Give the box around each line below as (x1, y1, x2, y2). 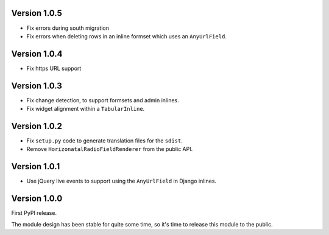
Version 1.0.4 (11, 49, 63, 59)
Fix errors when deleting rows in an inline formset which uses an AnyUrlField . (26, 32, 227, 40)
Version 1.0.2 (11, 121, 63, 131)
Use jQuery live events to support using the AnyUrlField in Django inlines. (26, 177, 216, 185)
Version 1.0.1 (11, 161, 60, 172)
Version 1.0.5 (11, 8, 62, 18)
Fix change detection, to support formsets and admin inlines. (26, 96, 179, 103)
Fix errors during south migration (26, 24, 110, 32)
